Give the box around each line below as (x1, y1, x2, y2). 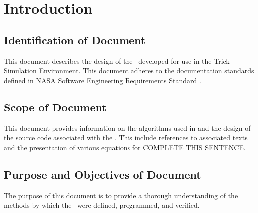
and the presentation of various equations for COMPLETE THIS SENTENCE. (4, 142, 246, 152)
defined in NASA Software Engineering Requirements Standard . (4, 75, 201, 85)
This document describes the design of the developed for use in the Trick (4, 55, 230, 66)
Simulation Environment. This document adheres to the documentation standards (4, 65, 254, 76)
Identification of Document (4, 32, 146, 47)
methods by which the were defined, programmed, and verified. (4, 200, 200, 210)
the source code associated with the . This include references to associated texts (4, 132, 248, 143)
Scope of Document (4, 99, 107, 114)
